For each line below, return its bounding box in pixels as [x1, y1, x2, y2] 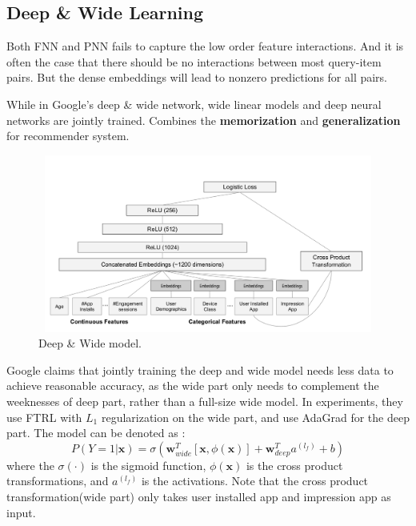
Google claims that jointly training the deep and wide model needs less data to [6, 361, 394, 378]
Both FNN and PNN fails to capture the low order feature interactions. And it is [6, 38, 404, 54]
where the [6, 456, 54, 473]
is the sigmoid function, [90, 456, 206, 473]
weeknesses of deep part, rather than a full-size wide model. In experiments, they [6, 392, 403, 409]
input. [6, 504, 36, 520]
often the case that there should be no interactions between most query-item [6, 53, 382, 70]
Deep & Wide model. [38, 335, 142, 351]
